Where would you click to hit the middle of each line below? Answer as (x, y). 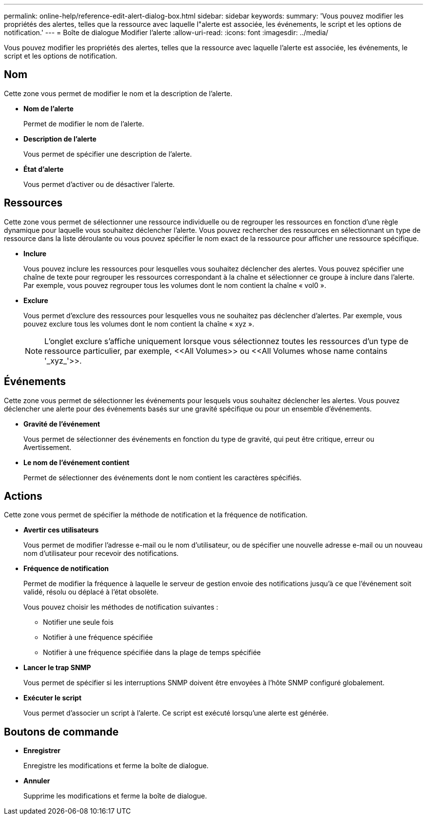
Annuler (37, 781)
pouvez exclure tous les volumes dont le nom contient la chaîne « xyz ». (139, 324)
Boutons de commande (61, 732)
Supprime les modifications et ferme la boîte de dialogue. (115, 796)
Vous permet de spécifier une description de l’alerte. (108, 154)
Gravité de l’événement (62, 424)
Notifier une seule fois (78, 622)
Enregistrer (42, 751)
